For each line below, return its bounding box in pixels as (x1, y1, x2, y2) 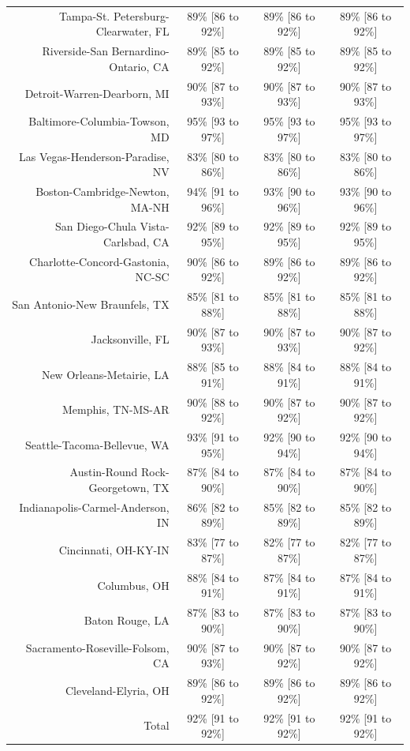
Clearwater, (95, 23, 152, 39)
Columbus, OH (97, 576, 170, 593)
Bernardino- (111, 43, 170, 59)
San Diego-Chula (55, 218, 136, 235)
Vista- (140, 218, 170, 235)
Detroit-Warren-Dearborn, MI (24, 85, 170, 102)
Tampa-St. (59, 7, 110, 24)
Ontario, (109, 58, 150, 74)
